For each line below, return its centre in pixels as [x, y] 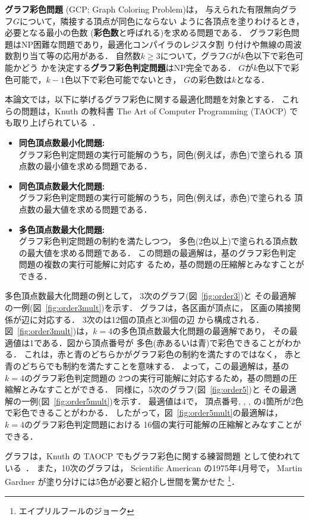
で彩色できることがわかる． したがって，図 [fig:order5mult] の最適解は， [144, 412]
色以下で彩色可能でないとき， [123, 79]
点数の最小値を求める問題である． [85, 166]
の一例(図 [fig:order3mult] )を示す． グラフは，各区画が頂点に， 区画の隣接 [149, 308]
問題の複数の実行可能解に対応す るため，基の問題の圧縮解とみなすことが [161, 264]
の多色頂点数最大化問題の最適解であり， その [201, 331]
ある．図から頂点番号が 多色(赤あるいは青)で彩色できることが [163, 342]
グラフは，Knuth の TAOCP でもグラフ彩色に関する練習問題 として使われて [153, 456]
